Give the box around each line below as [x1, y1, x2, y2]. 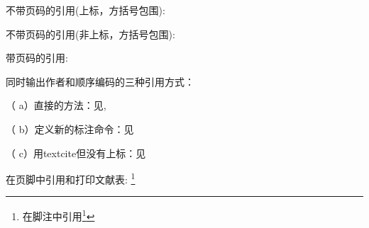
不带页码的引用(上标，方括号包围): [6, 3, 165, 17]
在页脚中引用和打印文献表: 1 [6, 170, 136, 186]
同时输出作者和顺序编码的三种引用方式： [6, 74, 194, 89]
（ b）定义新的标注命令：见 [6, 121, 134, 136]
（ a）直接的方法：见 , [6, 98, 106, 113]
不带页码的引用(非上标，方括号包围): [6, 26, 175, 41]
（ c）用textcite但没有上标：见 [6, 145, 146, 160]
